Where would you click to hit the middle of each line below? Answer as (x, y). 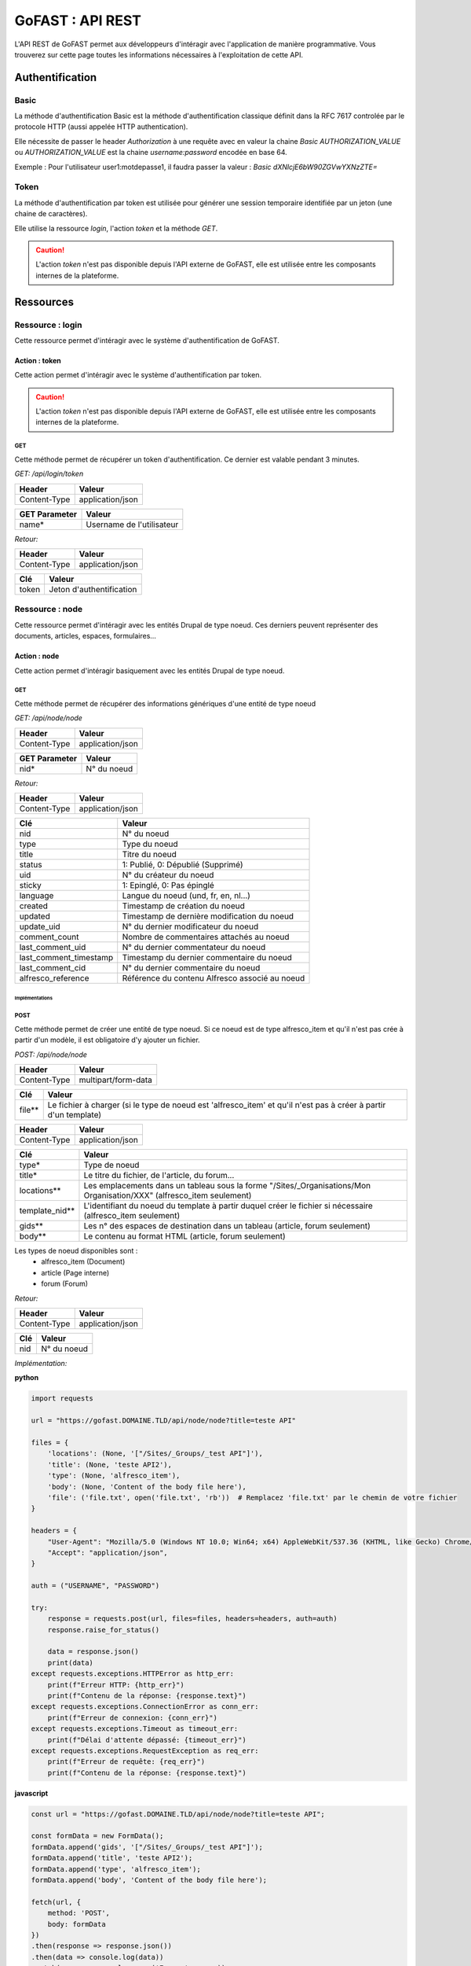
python (27, 1378)
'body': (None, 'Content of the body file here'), (147, 1487)
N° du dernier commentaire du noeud (191, 968)
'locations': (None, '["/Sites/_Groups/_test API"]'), (155, 1454)
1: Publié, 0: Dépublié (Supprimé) (183, 865)
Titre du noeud (149, 855)
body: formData (77, 1924)
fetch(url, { (56, 1902)
